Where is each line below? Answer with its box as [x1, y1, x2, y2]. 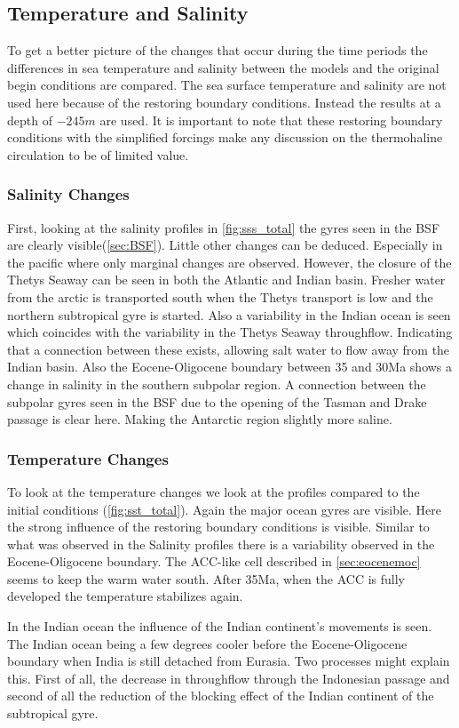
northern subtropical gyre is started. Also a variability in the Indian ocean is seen [7, 305, 451, 324]
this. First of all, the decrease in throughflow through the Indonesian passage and [7, 668, 450, 687]
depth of [7, 110, 52, 129]
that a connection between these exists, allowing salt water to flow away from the [7, 340, 450, 358]
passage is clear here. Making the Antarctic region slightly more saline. [7, 410, 392, 428]
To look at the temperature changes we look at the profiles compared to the [7, 482, 420, 500]
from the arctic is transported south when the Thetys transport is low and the [7, 287, 433, 306]
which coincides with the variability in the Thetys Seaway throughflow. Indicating [7, 323, 453, 341]
